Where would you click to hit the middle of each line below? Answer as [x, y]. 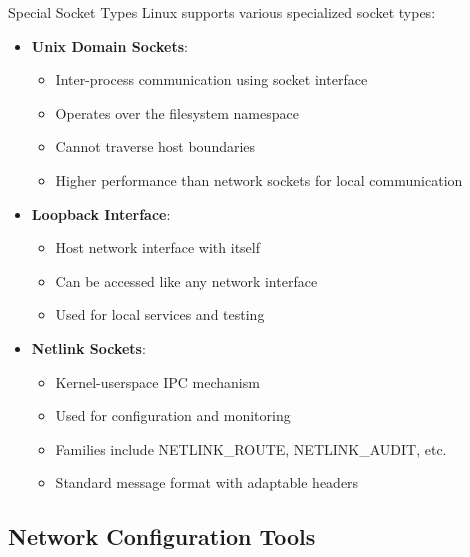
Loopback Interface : [101, 213]
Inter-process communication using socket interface [211, 79]
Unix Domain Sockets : [109, 45]
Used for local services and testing [160, 314]
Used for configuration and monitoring [173, 415]
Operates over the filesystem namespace [177, 112]
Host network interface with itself [157, 247]
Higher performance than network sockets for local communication [259, 179]
